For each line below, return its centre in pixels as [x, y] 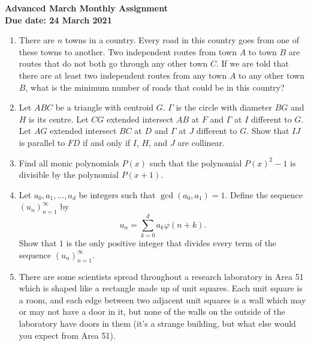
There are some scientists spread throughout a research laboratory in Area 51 [161, 276]
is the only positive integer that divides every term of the [171, 243]
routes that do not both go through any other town [113, 63]
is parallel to [42, 142]
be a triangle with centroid [105, 107]
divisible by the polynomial [69, 175]
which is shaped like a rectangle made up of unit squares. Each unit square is [161, 288]
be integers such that [117, 194]
